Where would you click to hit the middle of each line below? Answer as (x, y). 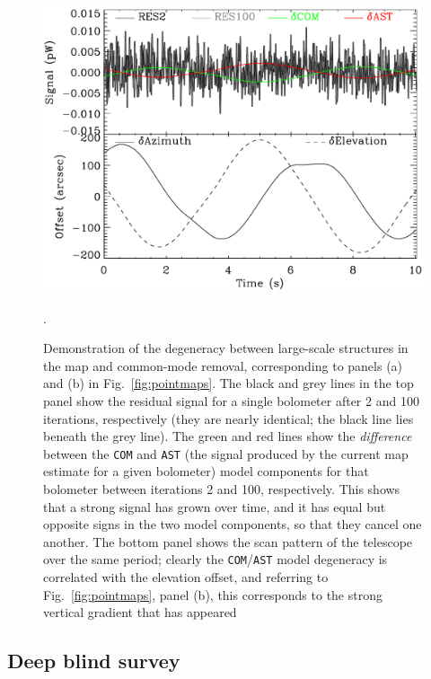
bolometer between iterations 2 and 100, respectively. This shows (222, 489)
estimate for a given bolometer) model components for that (206, 471)
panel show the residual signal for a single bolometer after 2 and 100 (231, 400)
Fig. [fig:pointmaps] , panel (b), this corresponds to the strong (213, 594)
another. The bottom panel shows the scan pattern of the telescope (228, 541)
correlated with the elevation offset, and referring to (186, 577)
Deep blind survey (94, 661)
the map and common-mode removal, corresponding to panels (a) (223, 365)
